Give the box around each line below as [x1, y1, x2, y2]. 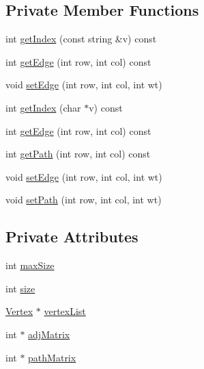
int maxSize [5, 258, 55, 272]
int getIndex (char [5, 100, 81, 114]
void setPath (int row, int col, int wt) [5, 192, 162, 207]
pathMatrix [28, 350, 76, 364]
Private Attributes [5, 226, 139, 247]
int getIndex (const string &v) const [5, 31, 157, 46]
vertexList [44, 304, 86, 318]
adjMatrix [28, 327, 70, 341]
